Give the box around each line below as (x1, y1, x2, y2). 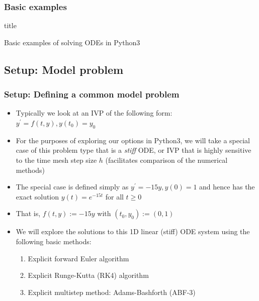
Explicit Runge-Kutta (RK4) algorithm (28, 270, 149, 280)
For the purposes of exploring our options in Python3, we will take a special (16, 135, 250, 145)
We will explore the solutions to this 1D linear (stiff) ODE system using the (16, 226, 250, 237)
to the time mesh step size (16, 154, 97, 165)
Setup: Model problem (4, 61, 124, 77)
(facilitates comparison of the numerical (105, 154, 228, 165)
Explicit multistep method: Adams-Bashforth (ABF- (28, 286, 190, 297)
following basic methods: (16, 236, 92, 246)
